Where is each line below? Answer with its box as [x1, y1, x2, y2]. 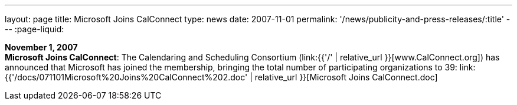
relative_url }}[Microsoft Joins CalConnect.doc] [254, 72, 438, 82]
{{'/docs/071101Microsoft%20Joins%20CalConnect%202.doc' [5, 72, 248, 82]
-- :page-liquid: [5, 24, 64, 34]
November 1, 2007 [5, 42, 78, 52]
